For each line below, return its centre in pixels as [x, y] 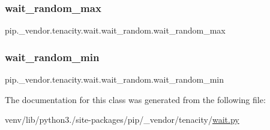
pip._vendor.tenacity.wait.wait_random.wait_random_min [114, 79]
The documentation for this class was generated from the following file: [135, 99]
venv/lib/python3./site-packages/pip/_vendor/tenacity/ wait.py [122, 120]
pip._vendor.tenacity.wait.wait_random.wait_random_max [115, 30]
